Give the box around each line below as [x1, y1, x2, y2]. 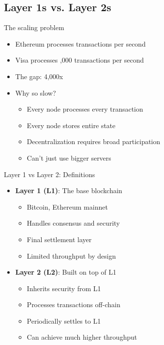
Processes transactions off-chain [27, 299, 120, 310]
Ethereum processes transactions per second [15, 38, 146, 49]
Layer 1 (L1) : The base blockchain [15, 185, 122, 196]
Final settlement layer [27, 234, 92, 244]
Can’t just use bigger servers [27, 152, 111, 163]
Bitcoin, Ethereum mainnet [27, 201, 108, 212]
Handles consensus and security [27, 218, 120, 228]
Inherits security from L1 [27, 283, 101, 293]
